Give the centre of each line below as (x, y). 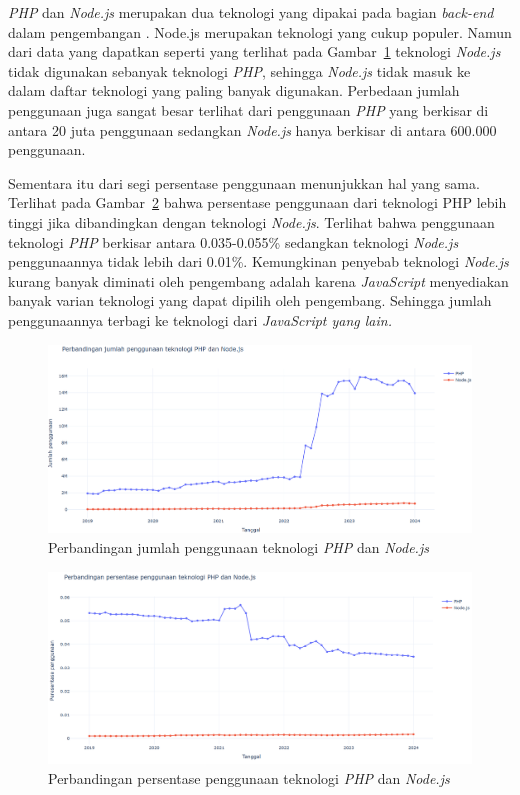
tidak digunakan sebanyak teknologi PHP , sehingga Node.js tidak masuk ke (239, 70)
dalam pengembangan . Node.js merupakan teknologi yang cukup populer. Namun (260, 31)
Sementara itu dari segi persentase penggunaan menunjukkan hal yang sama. (244, 182)
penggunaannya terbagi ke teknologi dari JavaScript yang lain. (200, 319)
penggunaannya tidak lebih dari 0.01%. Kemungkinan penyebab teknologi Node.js (258, 261)
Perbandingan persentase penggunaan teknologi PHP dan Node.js (249, 777)
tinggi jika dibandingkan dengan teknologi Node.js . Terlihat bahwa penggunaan (251, 221)
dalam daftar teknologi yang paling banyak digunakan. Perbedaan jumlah (234, 90)
